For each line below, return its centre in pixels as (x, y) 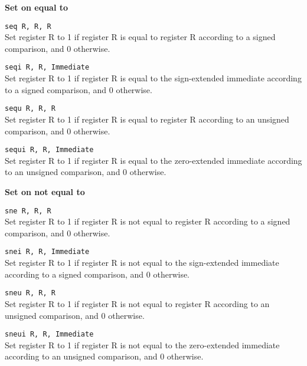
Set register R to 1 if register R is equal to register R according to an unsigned (147, 119)
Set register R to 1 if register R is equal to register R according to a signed (140, 37)
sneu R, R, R (30, 293)
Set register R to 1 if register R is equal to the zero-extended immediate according (153, 160)
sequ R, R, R (30, 109)
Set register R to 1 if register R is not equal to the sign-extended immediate (142, 263)
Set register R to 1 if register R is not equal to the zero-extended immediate (142, 344)
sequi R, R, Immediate (49, 150)
